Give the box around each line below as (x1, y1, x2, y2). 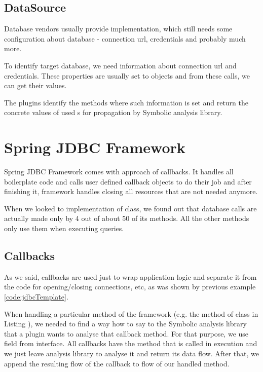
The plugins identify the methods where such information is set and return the (4, 97, 249, 107)
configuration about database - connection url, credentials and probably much (4, 33, 246, 44)
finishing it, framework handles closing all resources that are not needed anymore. (4, 186, 258, 197)
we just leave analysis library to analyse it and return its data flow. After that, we (4, 348, 259, 358)
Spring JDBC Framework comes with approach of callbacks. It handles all (4, 166, 234, 177)
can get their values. (4, 80, 67, 91)
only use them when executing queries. (4, 223, 124, 234)
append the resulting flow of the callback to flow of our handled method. (4, 358, 230, 368)
